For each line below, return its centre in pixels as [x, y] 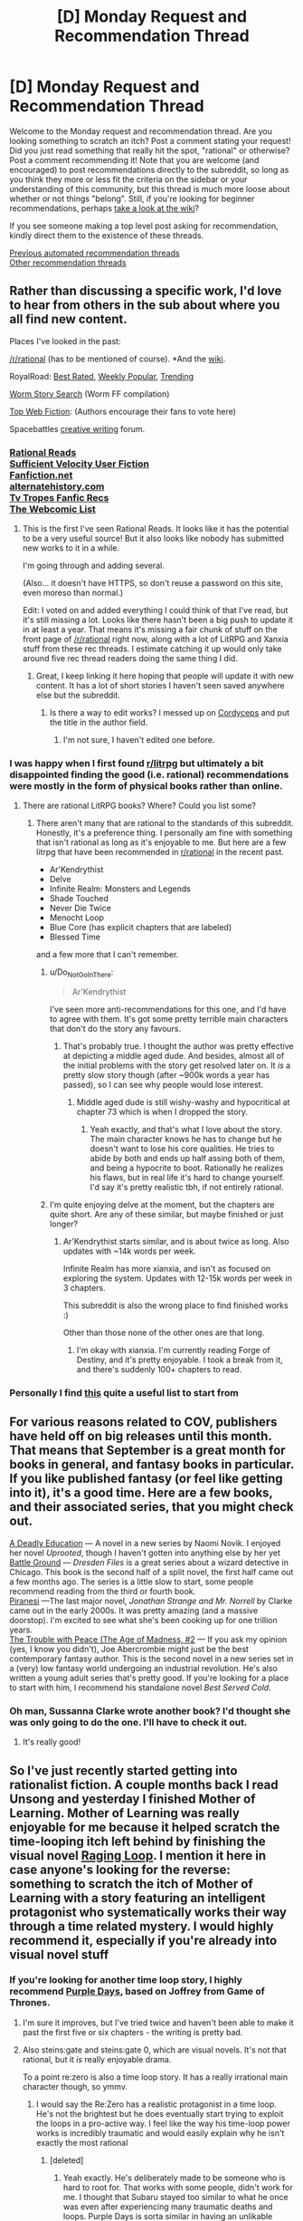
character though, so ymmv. [75, 2086]
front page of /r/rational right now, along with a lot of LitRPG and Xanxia [156, 639]
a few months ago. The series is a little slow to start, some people [132, 1582]
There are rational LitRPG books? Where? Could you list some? [139, 806]
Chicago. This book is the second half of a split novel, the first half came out [151, 1572]
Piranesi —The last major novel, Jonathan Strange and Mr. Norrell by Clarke [151, 1601]
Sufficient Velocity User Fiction [79, 464]
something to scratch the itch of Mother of [131, 1884]
